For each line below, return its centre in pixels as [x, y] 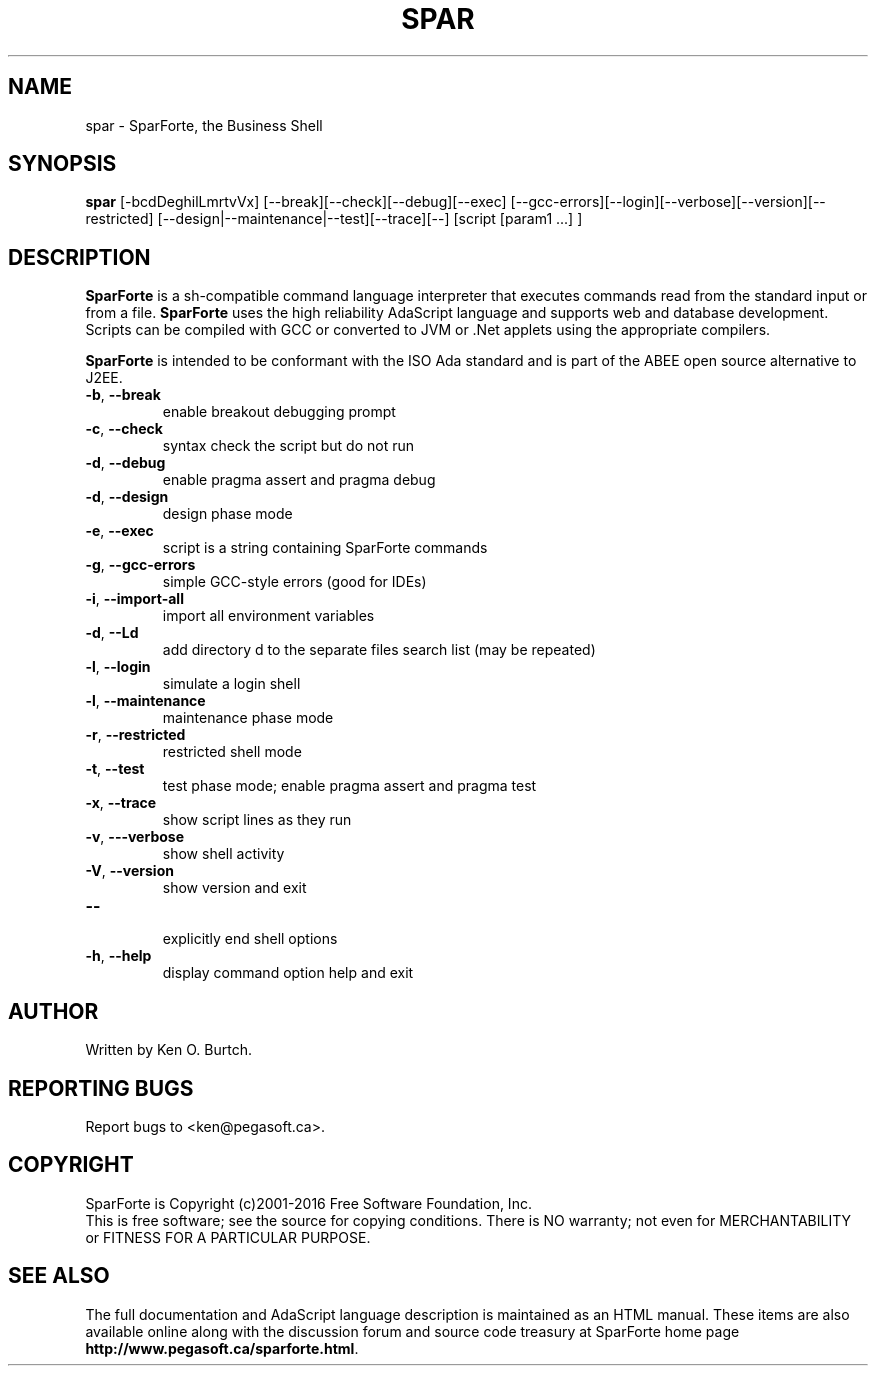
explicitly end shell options [250, 939]
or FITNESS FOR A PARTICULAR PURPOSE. [228, 1237]
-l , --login [118, 667]
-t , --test [115, 769]
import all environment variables [268, 616]
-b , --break [123, 395]
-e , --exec [119, 531]
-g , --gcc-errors [140, 565]
